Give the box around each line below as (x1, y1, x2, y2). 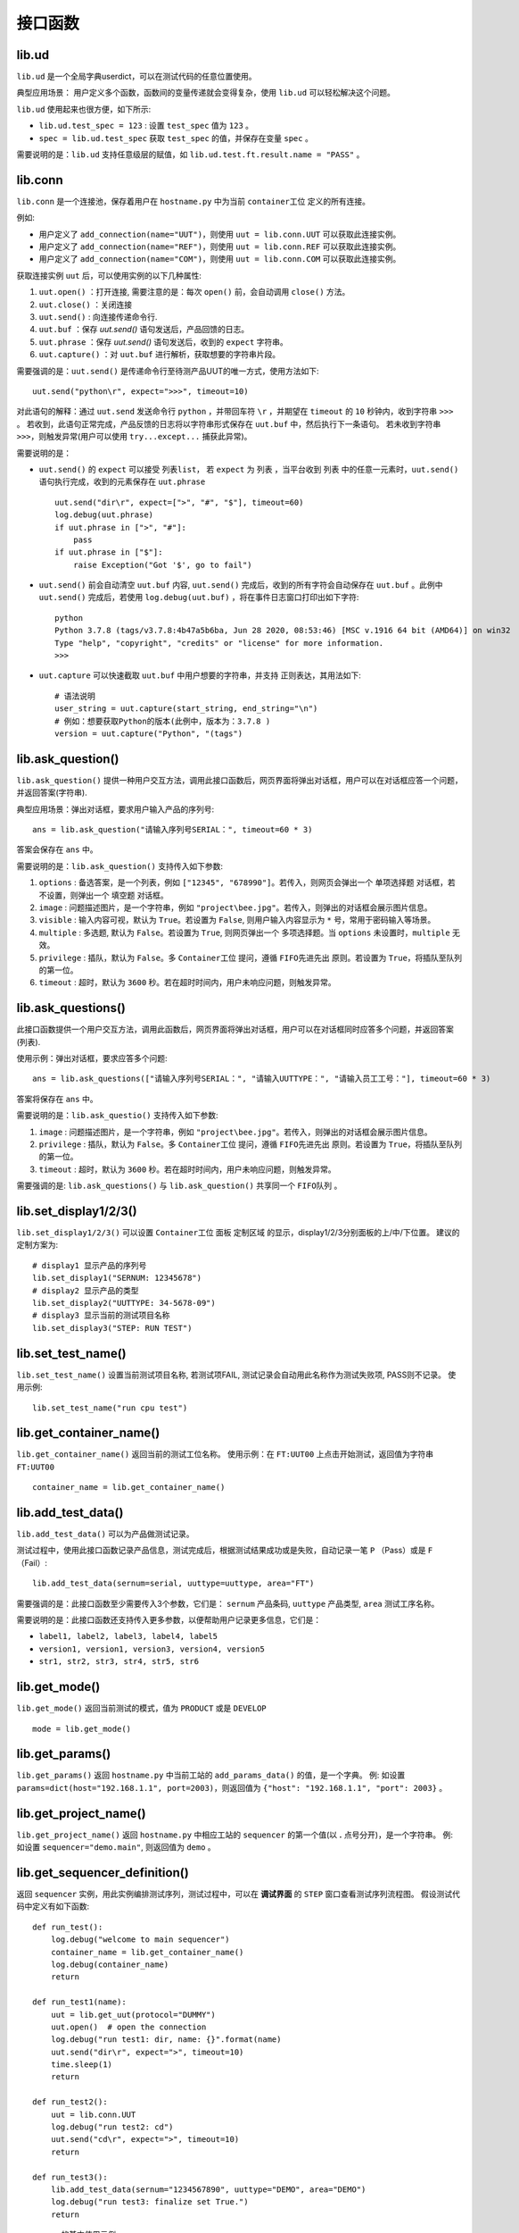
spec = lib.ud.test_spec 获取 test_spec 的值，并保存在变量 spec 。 (38, 132, 314, 143)
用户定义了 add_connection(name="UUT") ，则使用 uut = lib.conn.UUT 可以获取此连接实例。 (38, 229, 401, 239)
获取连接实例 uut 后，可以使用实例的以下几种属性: (16, 270, 202, 280)
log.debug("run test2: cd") (50, 2122, 174, 2132)
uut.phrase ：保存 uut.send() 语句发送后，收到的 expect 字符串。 (38, 336, 289, 347)
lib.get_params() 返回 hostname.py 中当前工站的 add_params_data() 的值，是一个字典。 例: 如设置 (16, 1769, 406, 1781)
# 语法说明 (54, 690, 95, 701)
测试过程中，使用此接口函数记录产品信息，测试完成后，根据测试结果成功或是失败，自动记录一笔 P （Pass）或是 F (16, 1545, 433, 1556)
